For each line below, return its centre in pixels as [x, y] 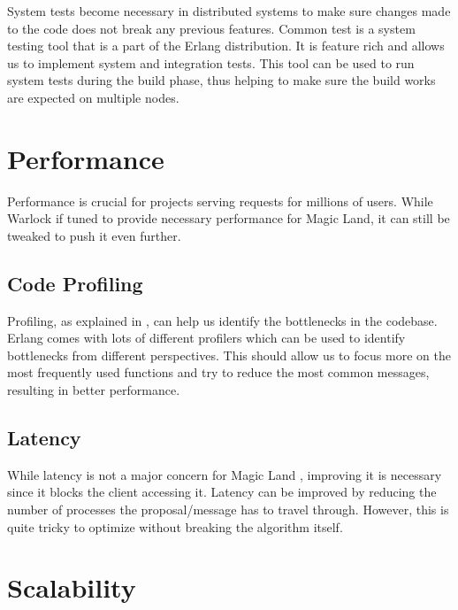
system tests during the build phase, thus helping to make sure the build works [221, 80]
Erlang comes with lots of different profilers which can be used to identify [206, 338]
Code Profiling [75, 283]
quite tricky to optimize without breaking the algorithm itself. [175, 526]
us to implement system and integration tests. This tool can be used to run [211, 62]
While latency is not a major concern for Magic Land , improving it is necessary [225, 474]
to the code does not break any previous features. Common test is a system [211, 28]
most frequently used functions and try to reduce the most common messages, [218, 372]
